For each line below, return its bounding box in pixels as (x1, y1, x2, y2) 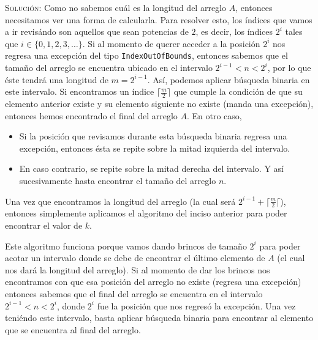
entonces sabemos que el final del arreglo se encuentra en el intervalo (5, 287, 263, 300)
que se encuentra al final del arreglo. (5, 323, 141, 336)
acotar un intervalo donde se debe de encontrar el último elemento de (5, 251, 265, 264)
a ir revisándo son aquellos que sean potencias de (5, 25, 189, 38)
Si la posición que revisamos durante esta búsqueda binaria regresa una (19, 130, 287, 142)
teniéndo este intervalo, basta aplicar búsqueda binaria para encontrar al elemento (5, 311, 314, 324)
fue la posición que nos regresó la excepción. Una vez (97, 299, 296, 312)
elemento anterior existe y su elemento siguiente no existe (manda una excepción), (5, 97, 314, 110)
